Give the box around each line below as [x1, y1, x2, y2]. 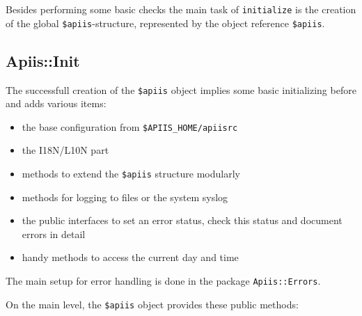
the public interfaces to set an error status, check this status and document [22, 213, 343, 228]
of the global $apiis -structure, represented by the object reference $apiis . [6, 15, 325, 30]
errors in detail [22, 226, 86, 241]
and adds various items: [6, 96, 107, 111]
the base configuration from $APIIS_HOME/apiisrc [22, 119, 238, 134]
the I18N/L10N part [22, 143, 109, 157]
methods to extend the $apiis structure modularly [22, 166, 240, 181]
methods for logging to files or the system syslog [22, 189, 228, 204]
